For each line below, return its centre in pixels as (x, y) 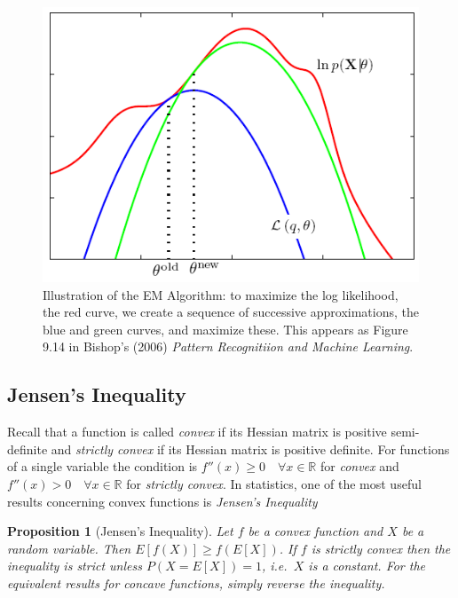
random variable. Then (69, 548)
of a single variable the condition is (103, 466)
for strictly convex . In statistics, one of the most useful (274, 484)
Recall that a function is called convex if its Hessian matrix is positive (197, 432)
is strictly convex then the (381, 548)
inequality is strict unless (75, 566)
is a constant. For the (367, 566)
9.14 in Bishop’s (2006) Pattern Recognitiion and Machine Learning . (228, 346)
